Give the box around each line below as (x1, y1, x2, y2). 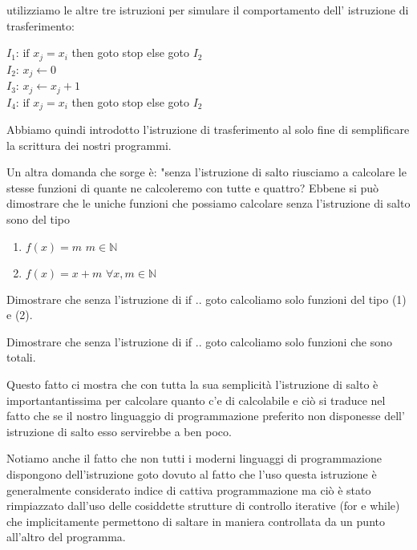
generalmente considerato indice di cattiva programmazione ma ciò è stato (6, 481, 371, 498)
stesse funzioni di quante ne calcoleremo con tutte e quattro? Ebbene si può (6, 179, 379, 196)
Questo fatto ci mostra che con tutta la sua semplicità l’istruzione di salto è (6, 375, 379, 392)
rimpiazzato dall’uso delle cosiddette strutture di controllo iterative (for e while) (6, 497, 400, 514)
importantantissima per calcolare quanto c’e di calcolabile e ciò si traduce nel (6, 391, 386, 408)
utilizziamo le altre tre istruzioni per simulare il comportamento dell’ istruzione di (6, 2, 409, 18)
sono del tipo (6, 210, 71, 227)
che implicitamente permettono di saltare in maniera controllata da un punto (6, 512, 385, 529)
